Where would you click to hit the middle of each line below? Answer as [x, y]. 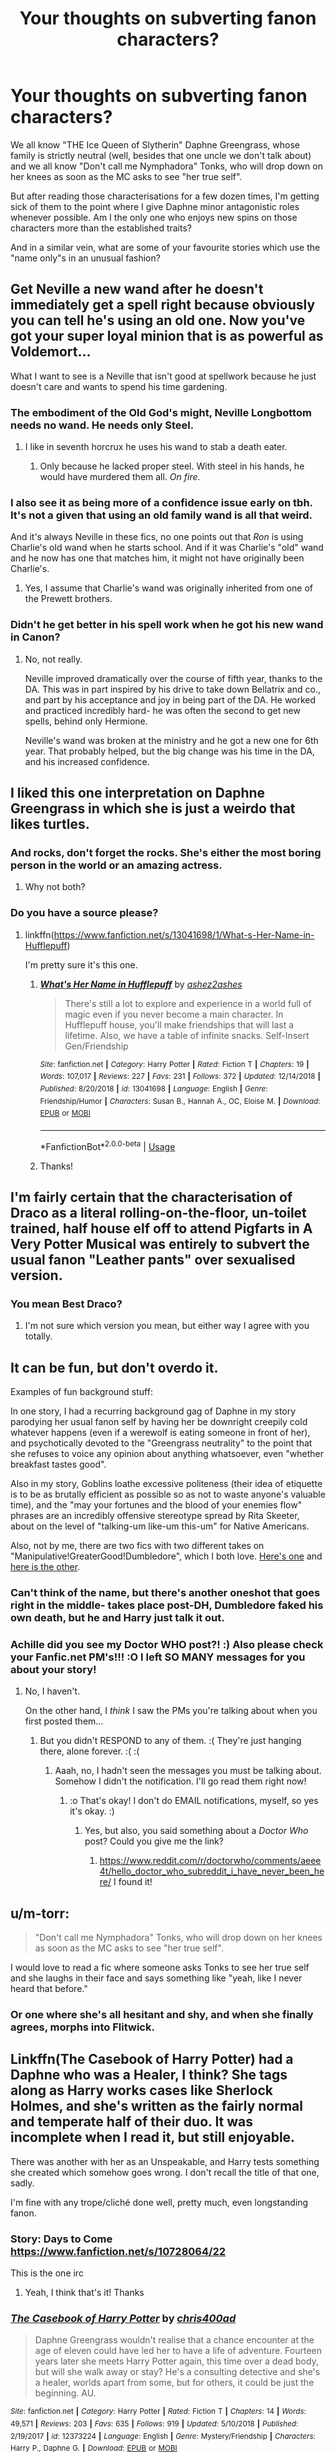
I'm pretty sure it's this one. [81, 964]
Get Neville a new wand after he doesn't [137, 289]
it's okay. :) [92, 1811]
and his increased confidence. [87, 761]
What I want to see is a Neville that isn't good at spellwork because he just [163, 376]
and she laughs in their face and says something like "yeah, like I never [156, 1978]
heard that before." [49, 1989]
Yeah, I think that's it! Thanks [84, 2293]
